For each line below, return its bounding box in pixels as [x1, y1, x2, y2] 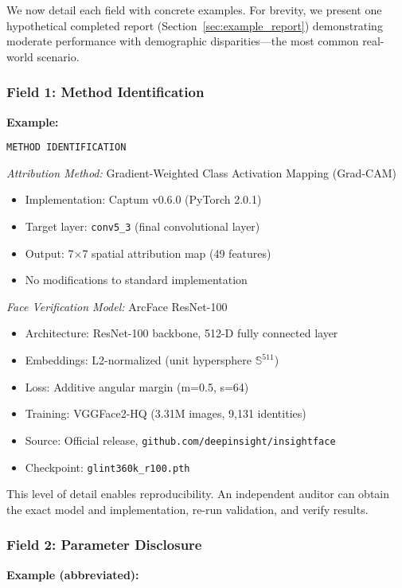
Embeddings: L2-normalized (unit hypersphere [25, 352, 252, 368]
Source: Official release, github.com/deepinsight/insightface [25, 431, 336, 448]
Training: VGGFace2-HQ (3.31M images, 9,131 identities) [25, 405, 306, 422]
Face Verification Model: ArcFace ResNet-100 [6, 298, 228, 314]
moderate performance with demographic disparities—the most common [6, 33, 359, 49]
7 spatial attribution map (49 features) [82, 244, 271, 261]
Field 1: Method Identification [6, 82, 205, 102]
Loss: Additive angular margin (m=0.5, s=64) [25, 378, 249, 395]
